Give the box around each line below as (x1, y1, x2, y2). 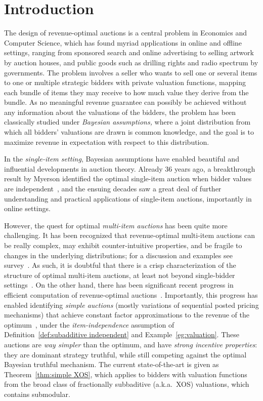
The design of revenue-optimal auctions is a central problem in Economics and (4, 27, 247, 38)
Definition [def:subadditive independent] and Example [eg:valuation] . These (4, 329, 240, 340)
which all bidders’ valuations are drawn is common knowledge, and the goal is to (4, 127, 254, 137)
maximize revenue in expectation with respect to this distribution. (4, 136, 209, 147)
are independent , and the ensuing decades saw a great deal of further (4, 183, 222, 194)
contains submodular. (4, 388, 70, 399)
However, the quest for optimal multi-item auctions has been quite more (4, 220, 228, 230)
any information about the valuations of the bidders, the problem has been (4, 106, 236, 117)
